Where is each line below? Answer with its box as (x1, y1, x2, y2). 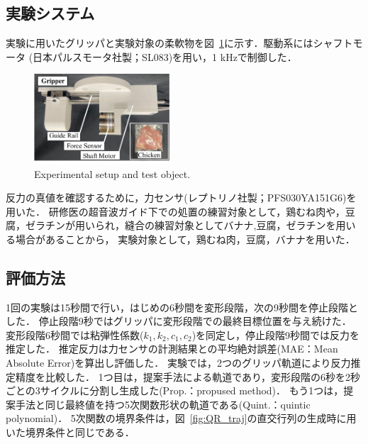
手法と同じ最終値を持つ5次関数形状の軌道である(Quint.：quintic (15, 396, 311, 411)
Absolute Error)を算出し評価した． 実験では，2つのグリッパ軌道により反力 (6, 355, 351, 370)
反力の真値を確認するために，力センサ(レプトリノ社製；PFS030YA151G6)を (6, 190, 357, 205)
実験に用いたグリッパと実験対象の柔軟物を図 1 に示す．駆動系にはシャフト (6, 35, 353, 50)
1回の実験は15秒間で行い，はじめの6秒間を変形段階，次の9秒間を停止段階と (6, 299, 358, 314)
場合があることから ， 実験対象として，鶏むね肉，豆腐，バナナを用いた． (15, 231, 355, 246)
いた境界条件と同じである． (6, 425, 135, 440)
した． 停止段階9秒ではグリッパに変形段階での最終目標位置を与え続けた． (6, 313, 352, 328)
